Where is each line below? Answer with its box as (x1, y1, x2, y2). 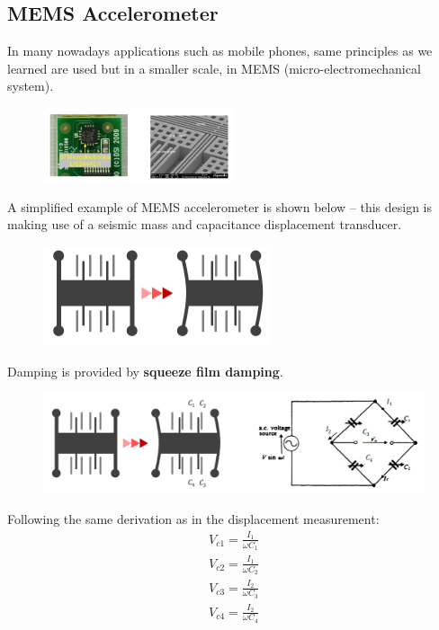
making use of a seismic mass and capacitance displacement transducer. (7, 215, 402, 234)
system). (7, 76, 54, 95)
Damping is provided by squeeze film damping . (7, 361, 283, 380)
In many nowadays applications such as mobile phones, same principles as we (7, 41, 433, 60)
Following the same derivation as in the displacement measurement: (7, 510, 380, 528)
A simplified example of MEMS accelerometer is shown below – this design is (7, 197, 433, 216)
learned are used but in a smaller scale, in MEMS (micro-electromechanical (7, 58, 421, 77)
